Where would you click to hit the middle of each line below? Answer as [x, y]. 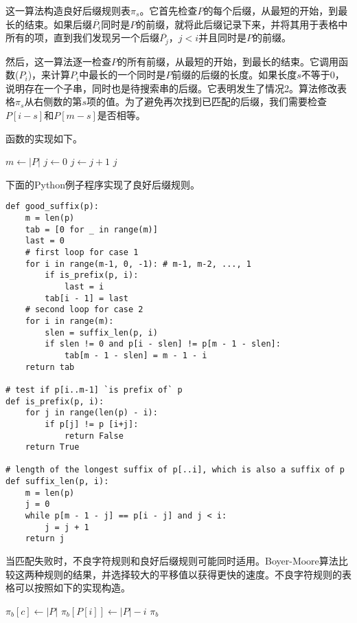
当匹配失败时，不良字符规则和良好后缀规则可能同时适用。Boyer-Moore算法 [172, 561]
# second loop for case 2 [84, 310]
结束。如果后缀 [58, 24]
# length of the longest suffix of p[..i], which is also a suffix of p [175, 470]
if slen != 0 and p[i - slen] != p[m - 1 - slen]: [163, 344]
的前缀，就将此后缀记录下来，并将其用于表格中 [242, 24]
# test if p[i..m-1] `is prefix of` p [94, 390]
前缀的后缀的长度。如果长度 [234, 75]
